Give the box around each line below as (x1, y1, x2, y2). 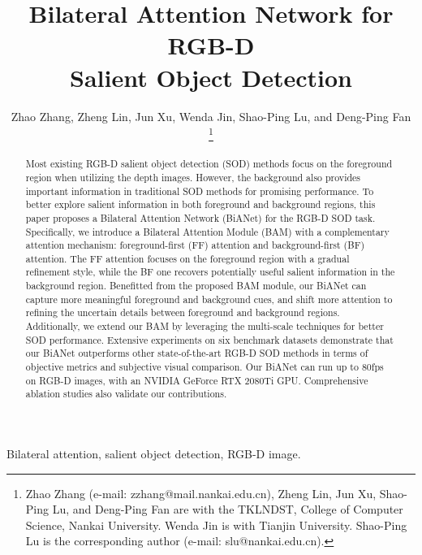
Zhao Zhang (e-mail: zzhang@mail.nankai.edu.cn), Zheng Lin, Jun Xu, (25, 484, 377, 501)
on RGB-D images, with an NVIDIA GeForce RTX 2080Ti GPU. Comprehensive (25, 373, 368, 387)
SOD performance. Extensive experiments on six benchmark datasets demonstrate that (25, 332, 394, 346)
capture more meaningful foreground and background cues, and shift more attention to (25, 292, 393, 306)
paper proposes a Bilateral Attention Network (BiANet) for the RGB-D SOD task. (25, 210, 376, 224)
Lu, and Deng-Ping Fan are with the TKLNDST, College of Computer (52, 501, 403, 518)
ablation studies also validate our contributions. (25, 387, 227, 401)
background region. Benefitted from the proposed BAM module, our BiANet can (25, 279, 367, 293)
